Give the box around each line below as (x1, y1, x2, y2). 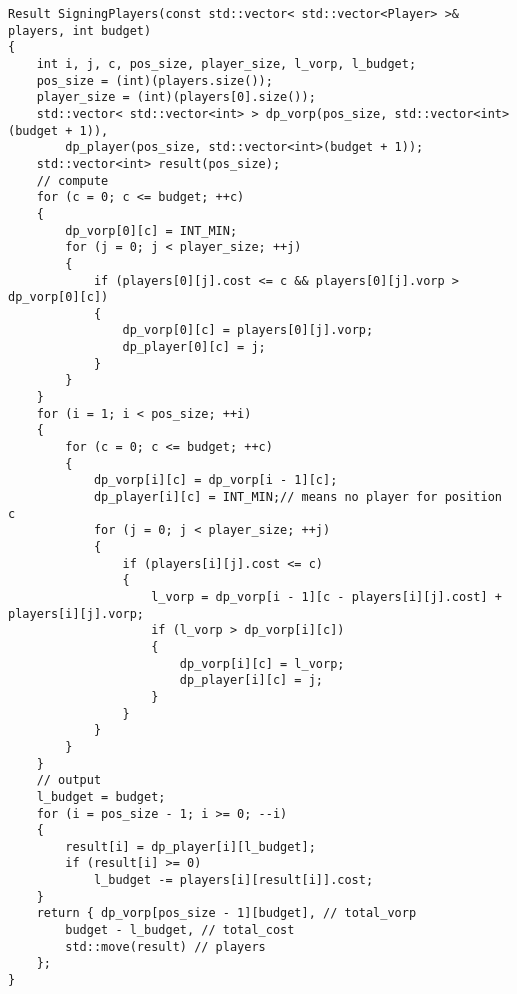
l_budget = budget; (36, 789, 166, 804)
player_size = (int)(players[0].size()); (36, 90, 316, 105)
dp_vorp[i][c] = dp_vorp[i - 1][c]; (93, 473, 338, 488)
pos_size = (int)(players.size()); (36, 73, 273, 88)
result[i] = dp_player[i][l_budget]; (65, 839, 316, 854)
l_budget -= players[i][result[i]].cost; (93, 873, 374, 888)
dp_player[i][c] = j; (179, 673, 323, 688)
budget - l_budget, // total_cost (65, 923, 295, 938)
